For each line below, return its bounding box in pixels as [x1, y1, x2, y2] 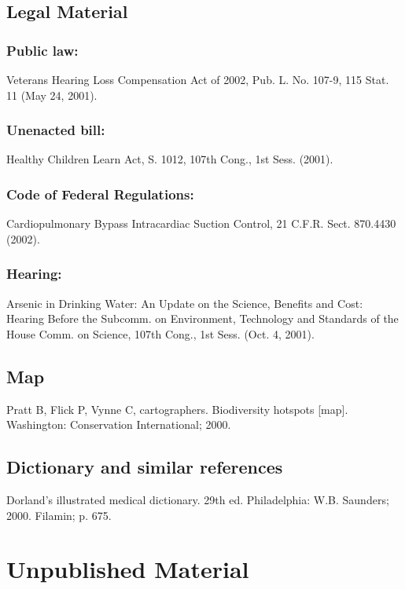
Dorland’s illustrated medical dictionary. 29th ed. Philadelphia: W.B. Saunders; [6, 492, 389, 507]
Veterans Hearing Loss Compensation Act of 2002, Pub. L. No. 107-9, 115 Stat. [6, 71, 389, 87]
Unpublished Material [6, 553, 249, 585]
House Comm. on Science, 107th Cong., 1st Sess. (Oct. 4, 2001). [6, 325, 315, 342]
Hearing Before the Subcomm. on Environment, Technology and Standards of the [6, 310, 399, 327]
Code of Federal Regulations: [6, 184, 194, 203]
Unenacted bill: [6, 120, 105, 140]
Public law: [6, 40, 79, 60]
